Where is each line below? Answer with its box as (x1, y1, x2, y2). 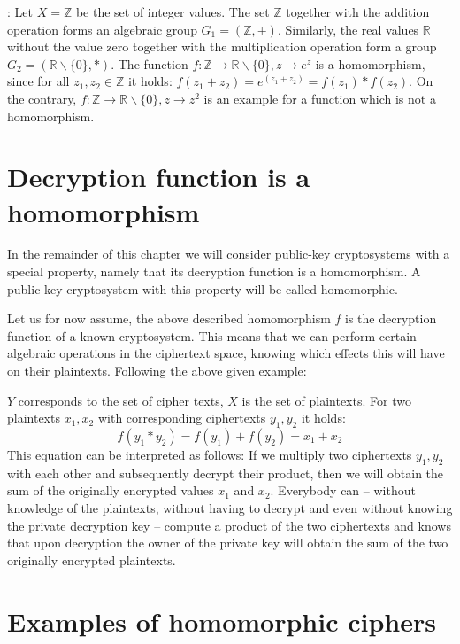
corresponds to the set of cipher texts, (18, 391, 224, 409)
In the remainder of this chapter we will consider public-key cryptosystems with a (7, 244, 450, 263)
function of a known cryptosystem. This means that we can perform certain (7, 326, 417, 345)
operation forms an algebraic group (7, 19, 197, 38)
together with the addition (286, 3, 430, 20)
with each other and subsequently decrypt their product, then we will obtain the (7, 463, 444, 482)
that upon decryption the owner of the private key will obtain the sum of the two (7, 533, 448, 552)
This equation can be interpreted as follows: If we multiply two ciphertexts (7, 446, 412, 464)
